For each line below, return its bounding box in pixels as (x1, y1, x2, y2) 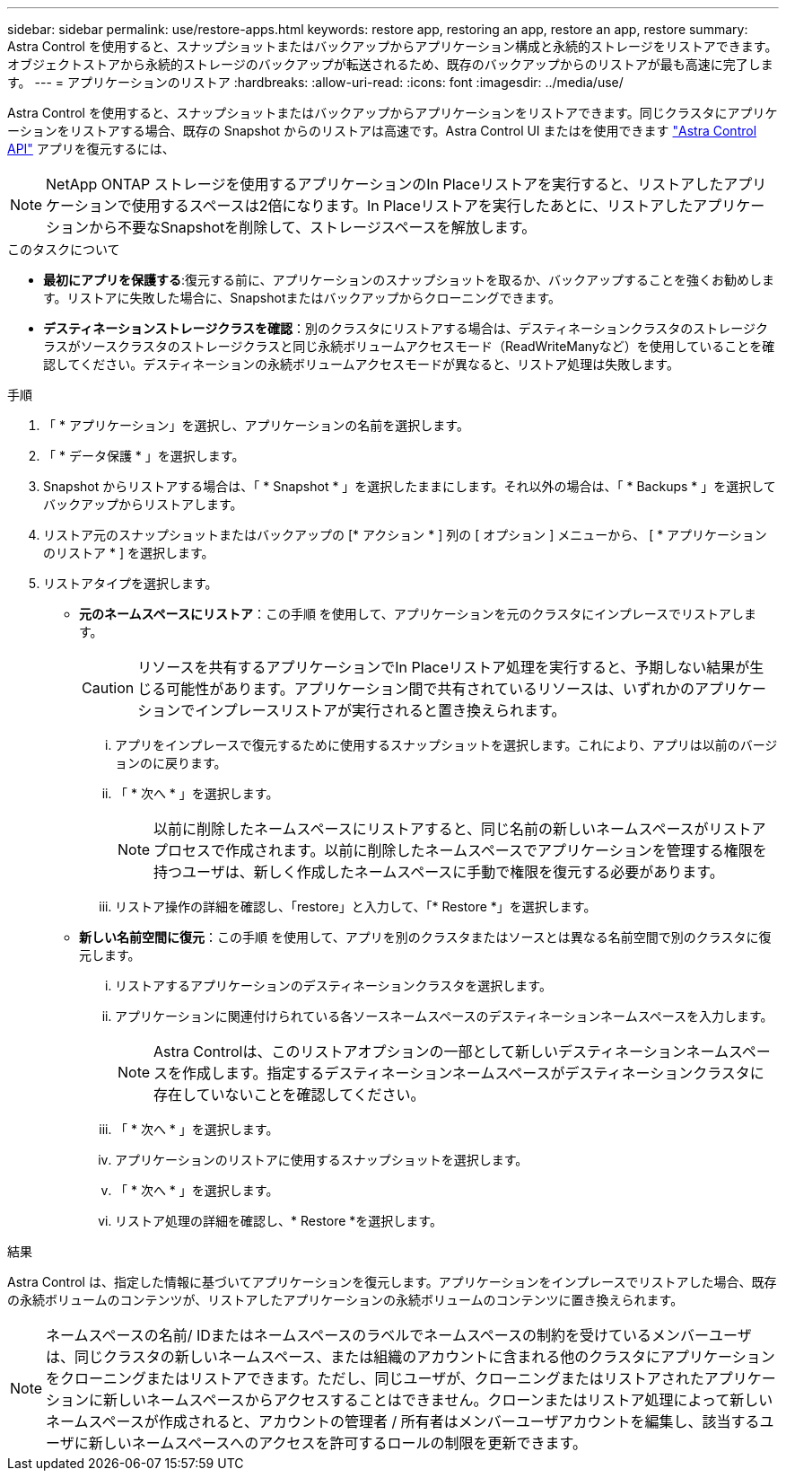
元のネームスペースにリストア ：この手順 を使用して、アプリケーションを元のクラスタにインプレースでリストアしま (79, 606, 757, 621)
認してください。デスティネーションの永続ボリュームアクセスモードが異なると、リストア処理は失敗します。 (43, 356, 679, 372)
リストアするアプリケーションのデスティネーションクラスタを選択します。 (115, 978, 552, 993)
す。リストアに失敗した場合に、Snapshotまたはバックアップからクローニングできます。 (43, 290, 562, 305)
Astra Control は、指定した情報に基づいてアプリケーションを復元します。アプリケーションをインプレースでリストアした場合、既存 (7, 1274, 777, 1289)
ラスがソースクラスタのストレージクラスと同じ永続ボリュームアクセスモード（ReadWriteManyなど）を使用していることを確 (43, 339, 775, 354)
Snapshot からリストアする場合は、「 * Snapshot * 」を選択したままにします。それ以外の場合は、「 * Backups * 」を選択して (43, 479, 776, 494)
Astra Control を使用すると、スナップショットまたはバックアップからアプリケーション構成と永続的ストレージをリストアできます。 (7, 39, 778, 54)
